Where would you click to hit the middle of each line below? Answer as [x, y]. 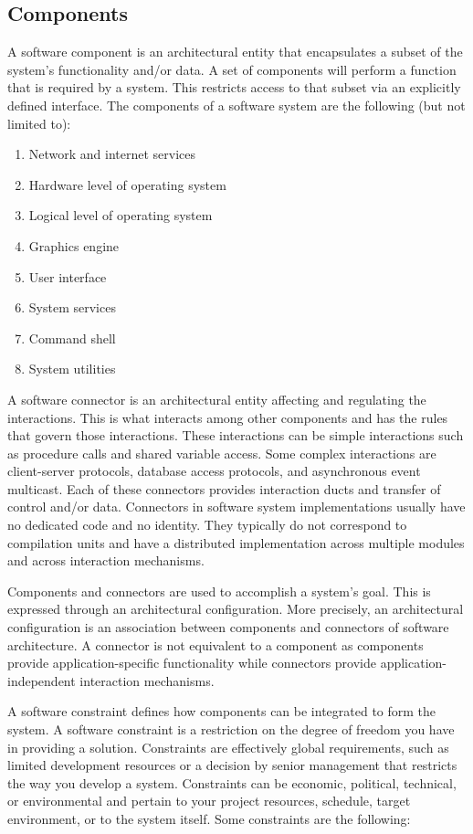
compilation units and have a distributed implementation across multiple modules [236, 542]
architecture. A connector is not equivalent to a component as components [215, 644]
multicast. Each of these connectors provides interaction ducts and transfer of [224, 488]
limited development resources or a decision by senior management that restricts [232, 765]
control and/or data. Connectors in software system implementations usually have [236, 507]
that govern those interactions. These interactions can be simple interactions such [236, 435]
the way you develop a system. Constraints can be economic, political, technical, [232, 782]
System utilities [72, 369]
